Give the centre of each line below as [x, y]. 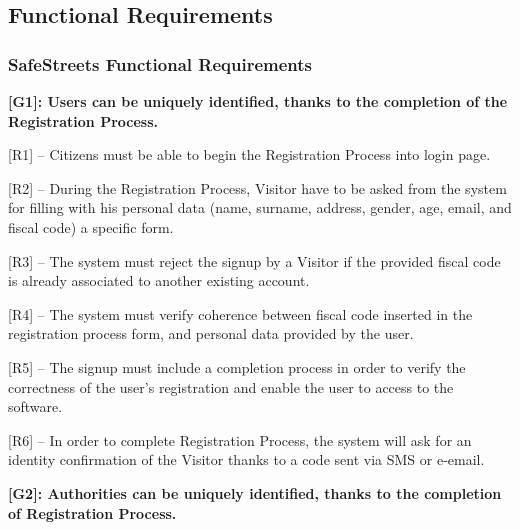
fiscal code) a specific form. [91, 226]
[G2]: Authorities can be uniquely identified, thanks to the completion [255, 492]
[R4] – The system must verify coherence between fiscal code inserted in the [240, 313]
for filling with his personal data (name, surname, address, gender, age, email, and [260, 207]
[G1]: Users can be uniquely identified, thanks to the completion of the [258, 101]
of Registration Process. [92, 512]
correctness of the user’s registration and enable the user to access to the [231, 386]
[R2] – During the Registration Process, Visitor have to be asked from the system [257, 187]
